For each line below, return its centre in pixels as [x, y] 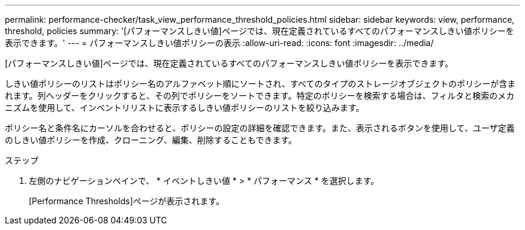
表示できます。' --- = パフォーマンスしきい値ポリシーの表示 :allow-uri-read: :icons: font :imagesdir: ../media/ [219, 43]
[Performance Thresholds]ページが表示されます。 [127, 201]
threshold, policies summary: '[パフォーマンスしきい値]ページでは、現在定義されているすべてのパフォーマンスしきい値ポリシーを [260, 31]
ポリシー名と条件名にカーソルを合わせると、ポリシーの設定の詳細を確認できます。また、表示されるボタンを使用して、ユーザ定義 [260, 128]
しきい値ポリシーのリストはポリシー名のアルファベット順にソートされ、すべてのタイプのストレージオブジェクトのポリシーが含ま [260, 84]
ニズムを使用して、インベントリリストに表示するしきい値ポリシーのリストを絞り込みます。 [185, 108]
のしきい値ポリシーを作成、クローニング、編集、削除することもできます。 [151, 140]
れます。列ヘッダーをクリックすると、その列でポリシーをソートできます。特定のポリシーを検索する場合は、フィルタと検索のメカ [260, 96]
